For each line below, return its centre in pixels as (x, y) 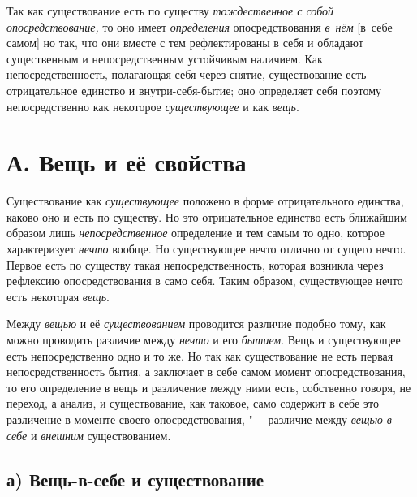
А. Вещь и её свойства (127, 162)
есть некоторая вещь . (58, 296)
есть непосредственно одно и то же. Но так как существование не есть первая (200, 355)
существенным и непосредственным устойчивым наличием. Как (165, 58)
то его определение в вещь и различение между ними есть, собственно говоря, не (209, 387)
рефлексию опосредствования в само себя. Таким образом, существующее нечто (205, 281)
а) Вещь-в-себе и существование (135, 479)
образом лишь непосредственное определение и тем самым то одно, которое (196, 233)
